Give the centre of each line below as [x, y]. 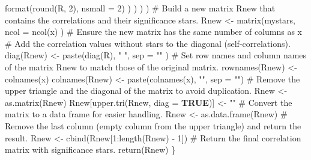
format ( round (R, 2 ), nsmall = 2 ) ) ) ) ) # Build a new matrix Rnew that [140, 8]
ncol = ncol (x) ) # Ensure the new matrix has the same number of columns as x [153, 32]
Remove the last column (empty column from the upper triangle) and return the [153, 125]
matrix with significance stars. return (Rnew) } [90, 149]
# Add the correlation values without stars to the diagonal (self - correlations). [148, 43]
